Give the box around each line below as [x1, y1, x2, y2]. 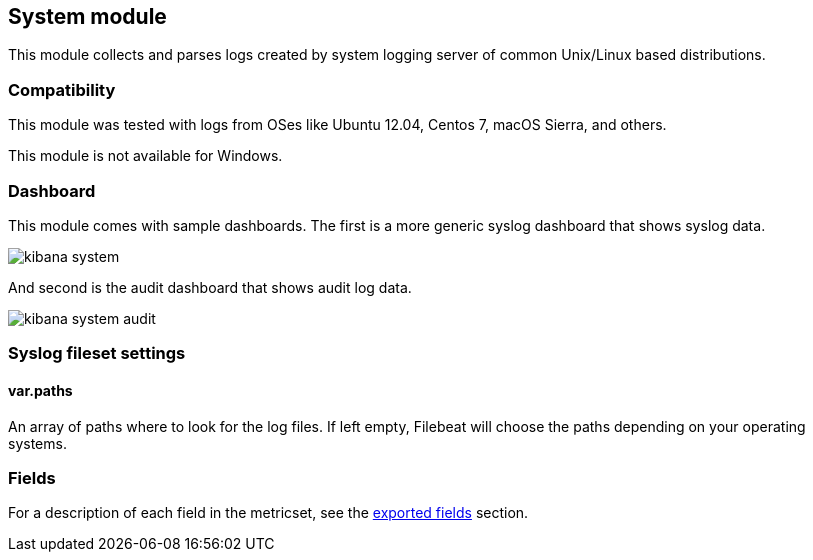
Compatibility [8, 79, 116, 100]
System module [8, 4, 167, 29]
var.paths [8, 381, 73, 399]
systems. [8, 434, 67, 452]
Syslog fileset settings [8, 343, 186, 364]
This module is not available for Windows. [8, 147, 283, 165]
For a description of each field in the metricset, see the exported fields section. [8, 504, 529, 522]
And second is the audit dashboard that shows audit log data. [8, 278, 412, 296]
